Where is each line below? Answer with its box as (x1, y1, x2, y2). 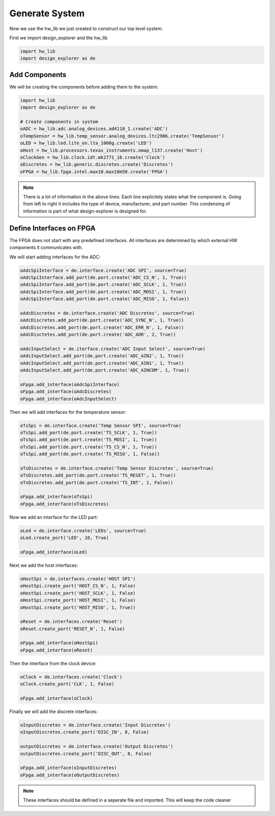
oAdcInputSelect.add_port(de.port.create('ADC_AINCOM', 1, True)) (20, 367, 189, 373)
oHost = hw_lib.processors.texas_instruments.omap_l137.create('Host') (20, 147, 203, 153)
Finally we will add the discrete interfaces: (9, 708, 98, 715)
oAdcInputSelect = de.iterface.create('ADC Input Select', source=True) (20, 346, 206, 352)
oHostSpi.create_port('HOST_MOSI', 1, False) (20, 597, 136, 603)
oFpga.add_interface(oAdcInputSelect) (20, 396, 117, 402)
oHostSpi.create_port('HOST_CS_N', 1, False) (20, 583, 136, 589)
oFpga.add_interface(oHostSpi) (20, 640, 99, 646)
